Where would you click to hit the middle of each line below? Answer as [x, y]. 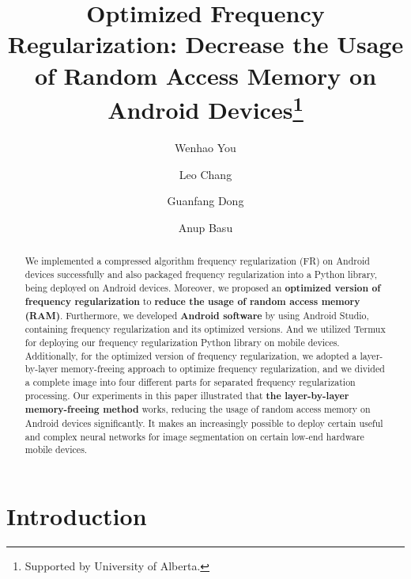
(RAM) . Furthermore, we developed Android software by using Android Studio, [197, 315]
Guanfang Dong [205, 201]
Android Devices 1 [205, 108]
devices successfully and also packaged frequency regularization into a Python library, [201, 274]
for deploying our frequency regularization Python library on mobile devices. [182, 343]
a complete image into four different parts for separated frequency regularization [190, 382]
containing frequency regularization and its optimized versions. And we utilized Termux [205, 329]
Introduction [77, 516]
